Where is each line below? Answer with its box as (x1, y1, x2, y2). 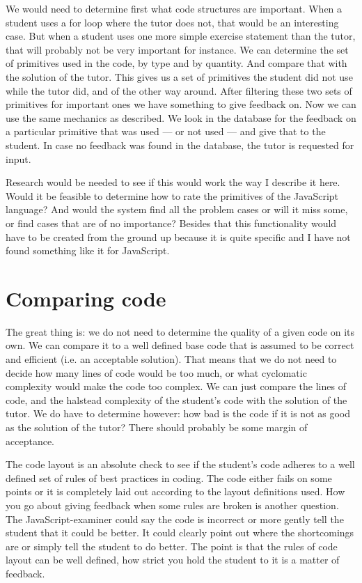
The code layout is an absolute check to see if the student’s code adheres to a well (6, 457, 355, 472)
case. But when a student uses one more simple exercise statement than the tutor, (6, 29, 356, 43)
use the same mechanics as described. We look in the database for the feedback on (6, 110, 356, 125)
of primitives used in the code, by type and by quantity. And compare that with (6, 56, 347, 70)
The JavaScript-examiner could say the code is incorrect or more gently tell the (6, 511, 344, 526)
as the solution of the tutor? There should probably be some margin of (6, 419, 308, 434)
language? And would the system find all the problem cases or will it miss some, (6, 202, 348, 217)
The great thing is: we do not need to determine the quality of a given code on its (6, 324, 355, 339)
